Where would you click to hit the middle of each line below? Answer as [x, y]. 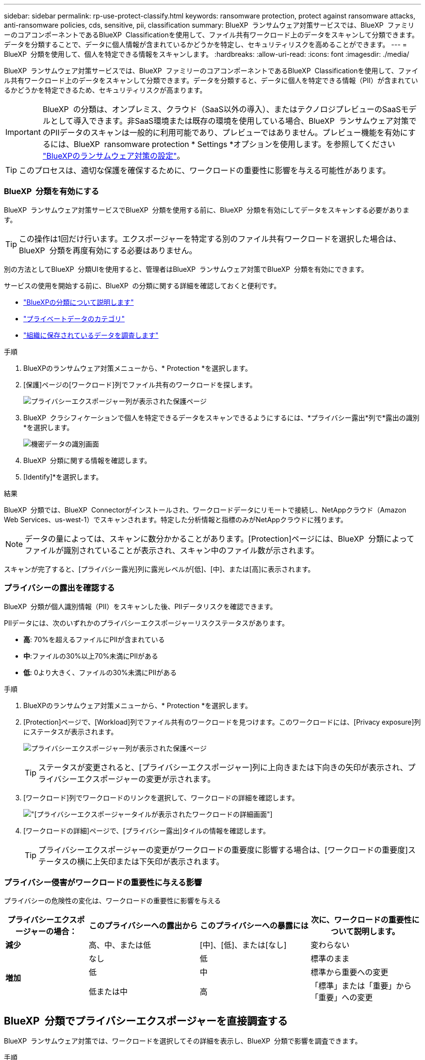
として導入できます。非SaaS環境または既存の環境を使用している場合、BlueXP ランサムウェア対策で [233, 121]
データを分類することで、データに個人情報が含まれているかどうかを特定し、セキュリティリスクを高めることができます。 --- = [205, 44]
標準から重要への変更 [350, 972]
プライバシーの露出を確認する [59, 588]
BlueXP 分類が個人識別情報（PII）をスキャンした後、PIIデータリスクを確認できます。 [140, 606]
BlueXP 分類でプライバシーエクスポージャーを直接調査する [146, 1021]
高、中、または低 [120, 945]
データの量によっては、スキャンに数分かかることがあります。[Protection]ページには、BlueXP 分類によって [220, 538]
